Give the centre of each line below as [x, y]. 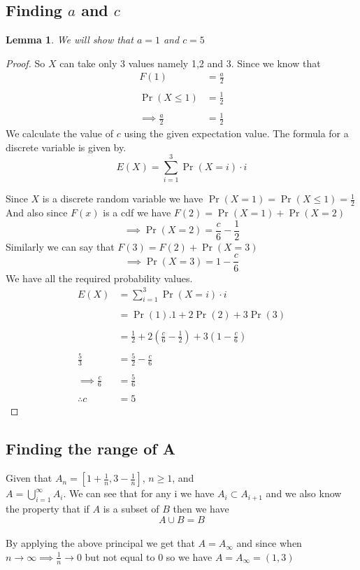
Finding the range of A [91, 449]
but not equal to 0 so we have [149, 556]
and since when [269, 543]
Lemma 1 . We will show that [70, 40]
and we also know [304, 493]
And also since [37, 213]
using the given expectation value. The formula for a [236, 133]
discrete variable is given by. [66, 147]
